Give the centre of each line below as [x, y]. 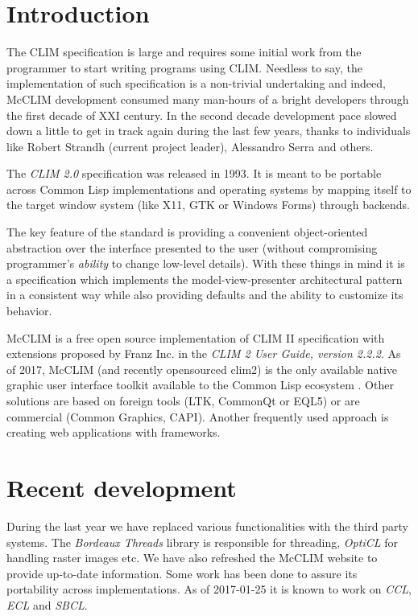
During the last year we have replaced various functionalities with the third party [207, 526]
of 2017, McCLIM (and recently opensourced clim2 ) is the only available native [202, 369]
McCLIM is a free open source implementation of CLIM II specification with [196, 337]
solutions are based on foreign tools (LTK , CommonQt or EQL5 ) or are [183, 400]
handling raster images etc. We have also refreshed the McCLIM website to [192, 558]
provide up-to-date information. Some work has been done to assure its [182, 573]
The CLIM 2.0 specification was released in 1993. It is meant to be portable [194, 173]
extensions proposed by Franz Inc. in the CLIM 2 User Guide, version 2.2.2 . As [204, 353]
